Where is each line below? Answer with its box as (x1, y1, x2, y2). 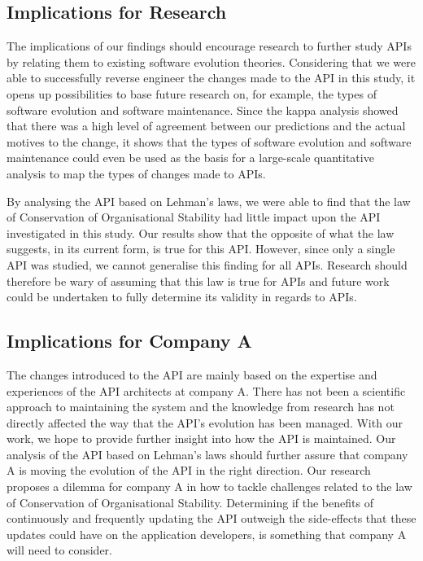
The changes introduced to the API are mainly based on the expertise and (7, 366, 377, 383)
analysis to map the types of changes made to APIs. (7, 164, 266, 182)
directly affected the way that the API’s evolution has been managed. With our (7, 414, 403, 431)
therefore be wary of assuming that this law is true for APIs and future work (7, 272, 390, 289)
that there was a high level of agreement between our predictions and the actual (7, 117, 406, 134)
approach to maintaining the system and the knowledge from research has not (7, 398, 395, 415)
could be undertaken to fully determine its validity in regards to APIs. (7, 288, 357, 305)
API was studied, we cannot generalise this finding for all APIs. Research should (7, 256, 408, 273)
